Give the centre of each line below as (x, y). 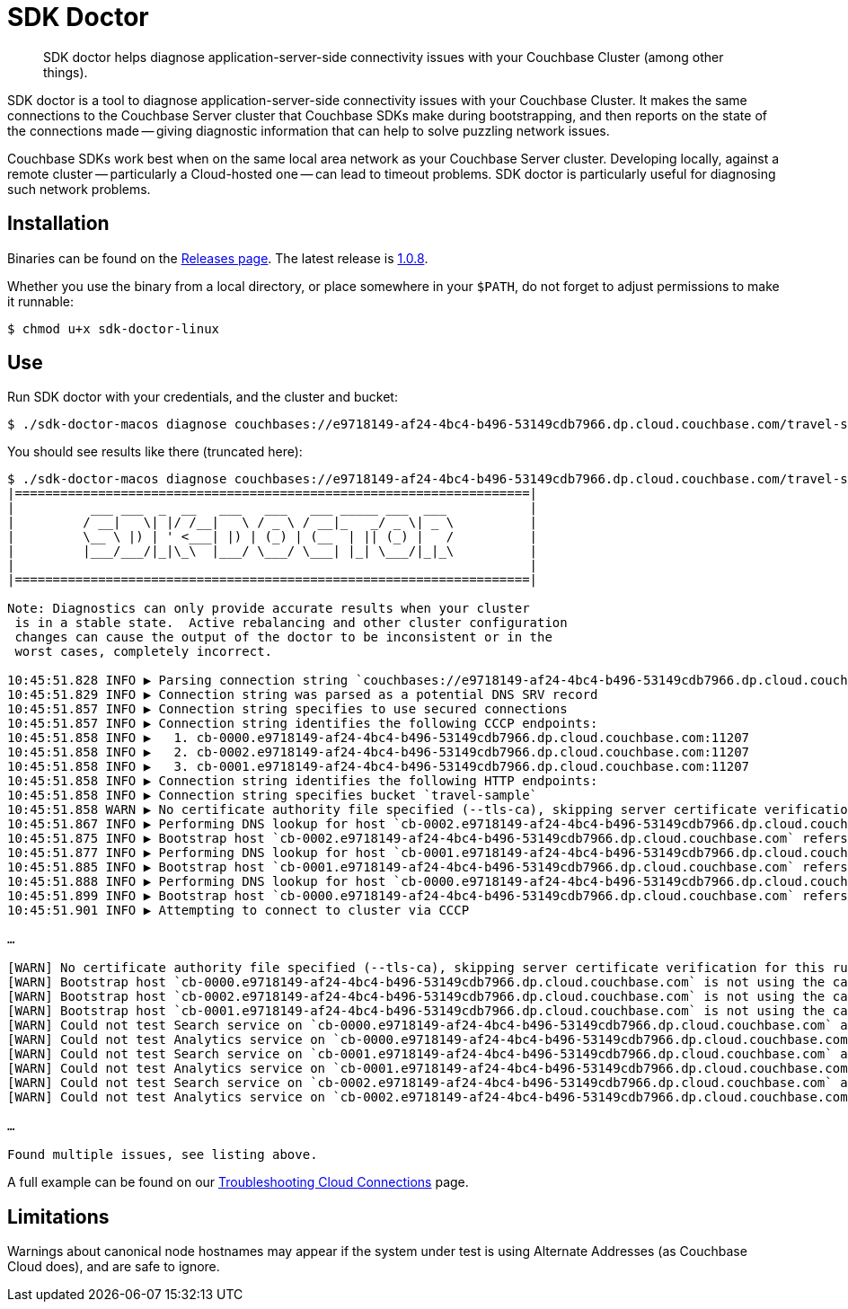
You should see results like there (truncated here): (155, 452)
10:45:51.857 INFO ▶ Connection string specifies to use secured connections (287, 709)
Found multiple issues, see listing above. (163, 1155)
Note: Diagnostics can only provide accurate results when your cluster (269, 609)
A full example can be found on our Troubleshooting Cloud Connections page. (238, 1182)
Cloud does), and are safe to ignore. (114, 1267)
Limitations (58, 1216)
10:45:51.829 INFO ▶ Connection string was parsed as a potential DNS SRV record (303, 695)
